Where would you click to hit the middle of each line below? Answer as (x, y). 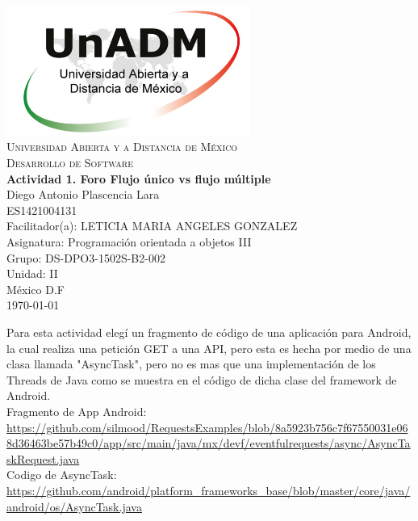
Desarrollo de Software (70, 163)
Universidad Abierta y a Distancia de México (122, 147)
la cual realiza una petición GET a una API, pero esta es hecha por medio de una (209, 348)
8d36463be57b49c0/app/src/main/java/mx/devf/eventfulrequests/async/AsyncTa (209, 443)
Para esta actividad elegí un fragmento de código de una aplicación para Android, (209, 332)
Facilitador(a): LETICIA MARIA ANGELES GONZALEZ (152, 226)
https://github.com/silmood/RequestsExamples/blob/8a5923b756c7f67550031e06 (207, 427)
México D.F (36, 289)
